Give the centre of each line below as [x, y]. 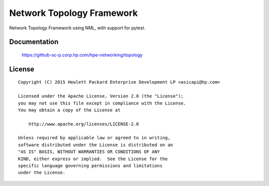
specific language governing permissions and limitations [90, 166]
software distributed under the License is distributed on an [96, 145]
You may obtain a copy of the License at [69, 110]
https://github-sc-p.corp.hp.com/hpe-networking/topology [82, 55]
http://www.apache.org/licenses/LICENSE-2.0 [83, 124]
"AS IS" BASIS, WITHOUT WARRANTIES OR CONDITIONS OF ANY [89, 152]
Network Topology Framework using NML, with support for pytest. [77, 28]
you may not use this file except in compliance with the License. [102, 103]
